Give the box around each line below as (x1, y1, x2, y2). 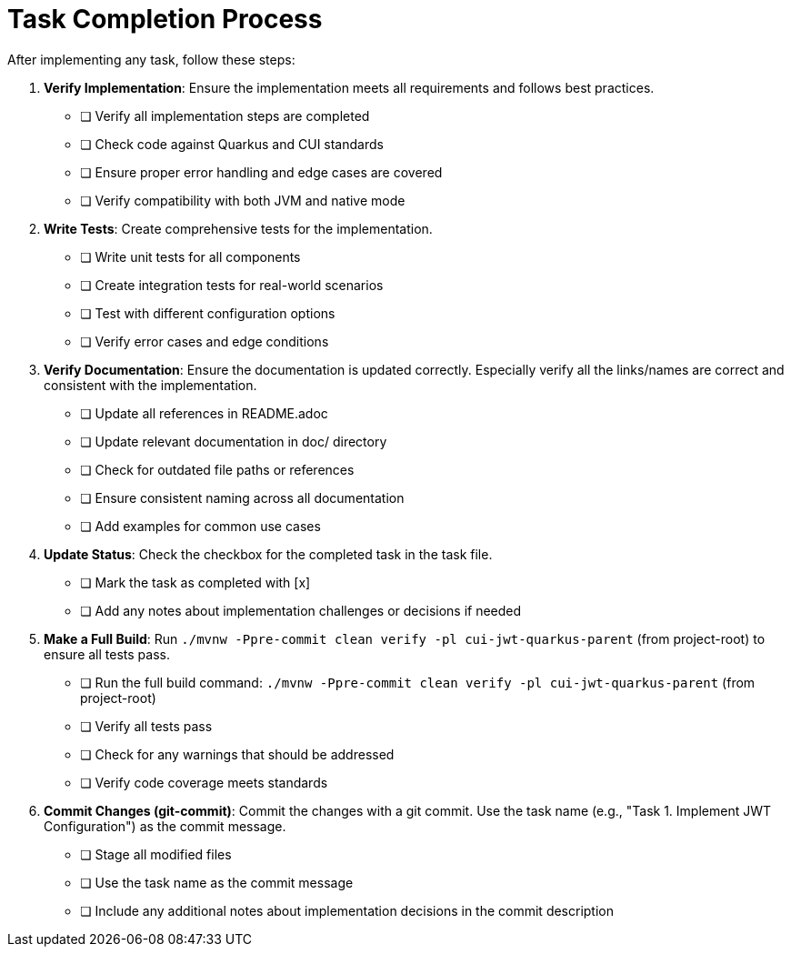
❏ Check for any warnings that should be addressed (80, 746, 395, 762)
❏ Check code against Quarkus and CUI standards (80, 136, 384, 152)
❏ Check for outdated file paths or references (80, 461, 355, 477)
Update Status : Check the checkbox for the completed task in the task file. (44, 546, 493, 562)
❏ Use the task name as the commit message (80, 874, 354, 890)
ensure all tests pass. (44, 646, 170, 662)
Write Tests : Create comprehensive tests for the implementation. (44, 220, 433, 236)
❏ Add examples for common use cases (80, 517, 321, 534)
